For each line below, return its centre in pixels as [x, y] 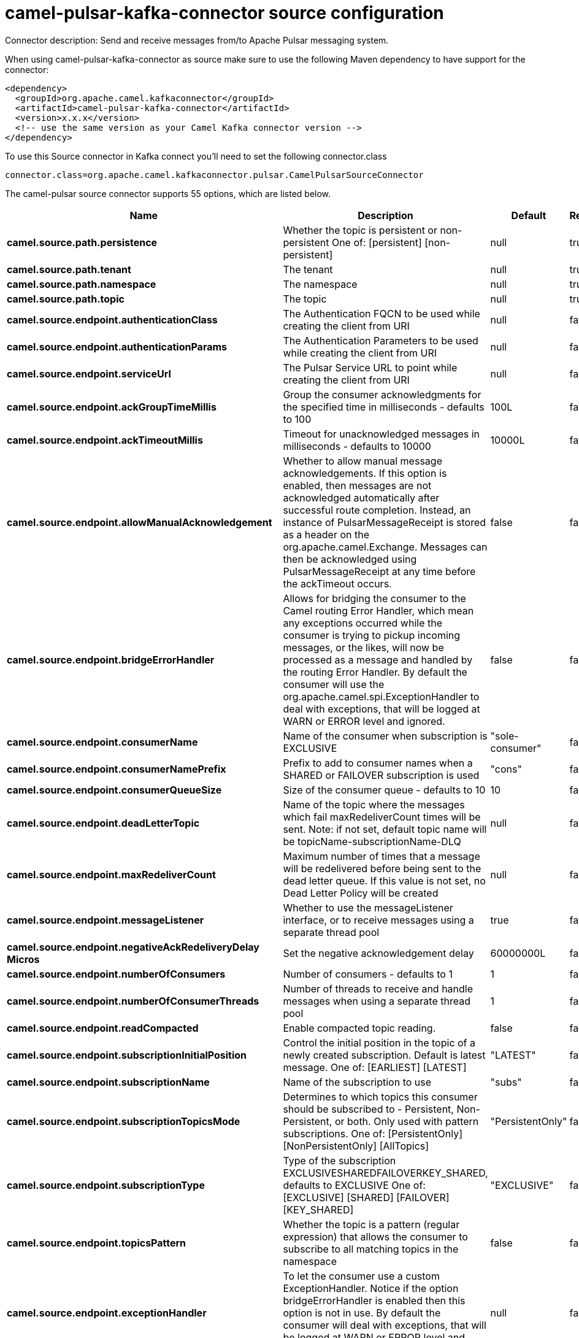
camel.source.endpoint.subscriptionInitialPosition [127, 1055]
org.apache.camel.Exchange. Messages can [385, 547]
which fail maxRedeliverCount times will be [382, 817]
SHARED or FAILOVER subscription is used [381, 775]
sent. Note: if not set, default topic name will [385, 829]
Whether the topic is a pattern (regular [371, 1224]
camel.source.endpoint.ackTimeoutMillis [105, 440]
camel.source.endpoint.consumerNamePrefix [117, 769]
